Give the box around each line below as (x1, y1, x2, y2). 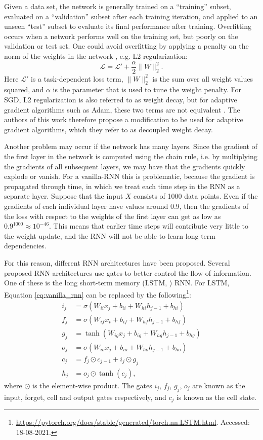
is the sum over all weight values (152, 73, 253, 84)
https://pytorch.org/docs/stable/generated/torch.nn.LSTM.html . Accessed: (16, 416, 250, 427)
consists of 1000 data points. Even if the (134, 191, 258, 201)
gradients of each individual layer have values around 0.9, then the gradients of (4, 200, 249, 211)
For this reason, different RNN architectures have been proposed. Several (4, 257, 230, 268)
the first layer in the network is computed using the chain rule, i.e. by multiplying (4, 151, 257, 161)
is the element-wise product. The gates (32, 380, 152, 390)
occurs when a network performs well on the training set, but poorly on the (4, 30, 238, 41)
